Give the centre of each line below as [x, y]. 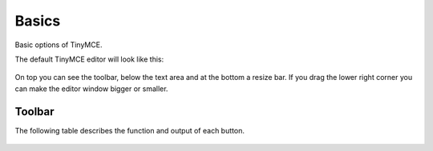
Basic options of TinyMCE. [59, 45]
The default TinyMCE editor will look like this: [89, 59]
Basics [38, 21]
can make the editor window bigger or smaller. [91, 89]
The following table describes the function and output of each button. [129, 130]
